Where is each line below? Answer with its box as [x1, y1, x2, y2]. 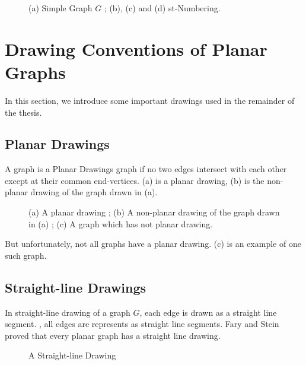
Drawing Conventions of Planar [5, 36, 267, 61]
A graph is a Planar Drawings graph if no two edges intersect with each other [5, 163, 287, 175]
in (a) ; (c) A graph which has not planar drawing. [28, 217, 213, 230]
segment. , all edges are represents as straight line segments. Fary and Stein [5, 318, 279, 330]
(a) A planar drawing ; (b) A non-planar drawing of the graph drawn [28, 206, 280, 218]
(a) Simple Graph [28, 2, 93, 14]
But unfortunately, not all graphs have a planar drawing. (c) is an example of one [5, 237, 301, 250]
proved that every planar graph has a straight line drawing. [5, 329, 221, 341]
